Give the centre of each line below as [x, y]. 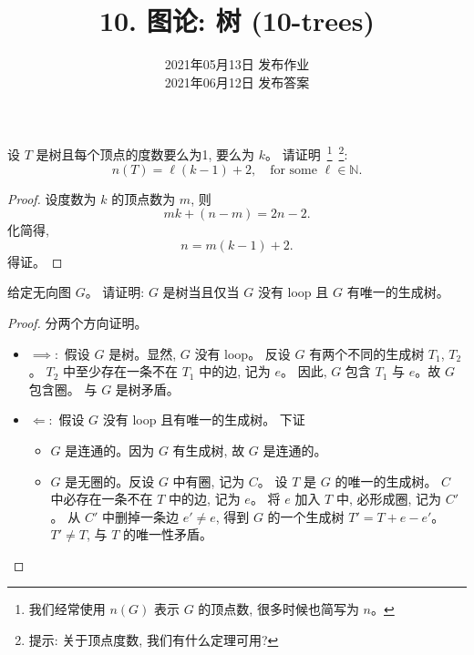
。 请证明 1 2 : [307, 153]
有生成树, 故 [209, 450]
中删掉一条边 [140, 516]
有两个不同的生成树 [367, 353]
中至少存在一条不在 [121, 371]
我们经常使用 [67, 609]
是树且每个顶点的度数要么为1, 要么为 [145, 154]
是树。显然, [143, 353]
